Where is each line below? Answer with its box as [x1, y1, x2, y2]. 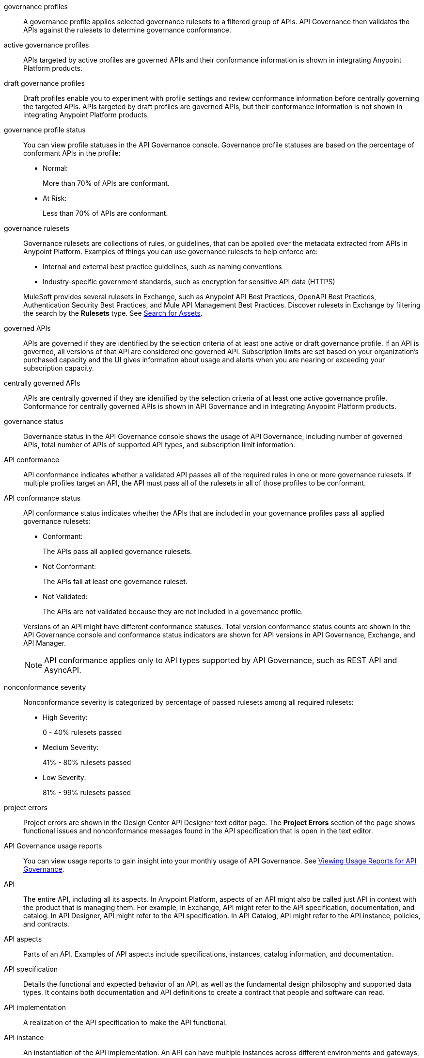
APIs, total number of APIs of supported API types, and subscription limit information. [23, 440, 296, 449]
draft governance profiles [4, 79, 85, 87]
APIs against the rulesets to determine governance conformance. [23, 26, 231, 34]
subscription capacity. [23, 364, 94, 372]
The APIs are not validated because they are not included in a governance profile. [43, 607, 303, 616]
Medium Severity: [43, 743, 99, 751]
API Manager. [23, 639, 66, 647]
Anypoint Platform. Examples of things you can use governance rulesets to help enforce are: [23, 247, 318, 256]
